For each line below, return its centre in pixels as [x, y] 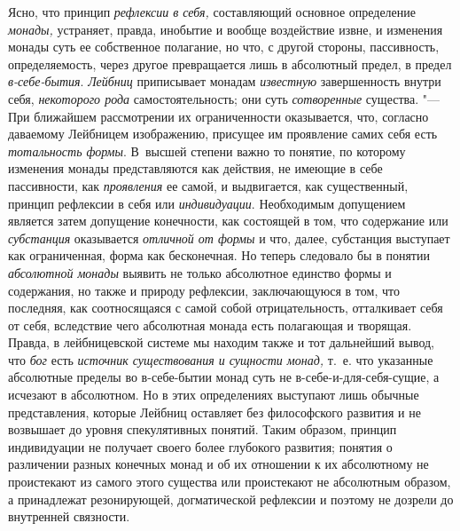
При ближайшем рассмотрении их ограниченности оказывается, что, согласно [218, 116]
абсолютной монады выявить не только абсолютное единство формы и [200, 272]
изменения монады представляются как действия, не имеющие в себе [195, 168]
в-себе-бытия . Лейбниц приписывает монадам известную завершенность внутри [225, 81]
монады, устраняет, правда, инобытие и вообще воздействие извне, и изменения [226, 29]
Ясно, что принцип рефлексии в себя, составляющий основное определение [212, 12]
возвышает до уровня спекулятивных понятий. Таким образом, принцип [203, 429]
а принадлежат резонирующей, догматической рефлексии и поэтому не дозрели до [231, 499]
